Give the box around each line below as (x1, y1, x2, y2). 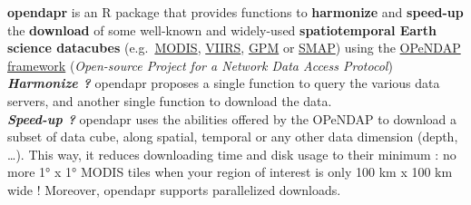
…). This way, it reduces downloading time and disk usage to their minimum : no (7, 144, 456, 163)
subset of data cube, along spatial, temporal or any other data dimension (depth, (7, 127, 458, 146)
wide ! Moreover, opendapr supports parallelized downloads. (7, 180, 341, 199)
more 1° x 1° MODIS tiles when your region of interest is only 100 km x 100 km (7, 162, 453, 181)
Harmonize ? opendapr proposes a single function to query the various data (7, 73, 440, 93)
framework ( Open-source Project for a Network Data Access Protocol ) (7, 55, 393, 74)
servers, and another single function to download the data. (7, 91, 332, 110)
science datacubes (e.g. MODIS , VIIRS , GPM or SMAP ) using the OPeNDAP (7, 38, 461, 57)
